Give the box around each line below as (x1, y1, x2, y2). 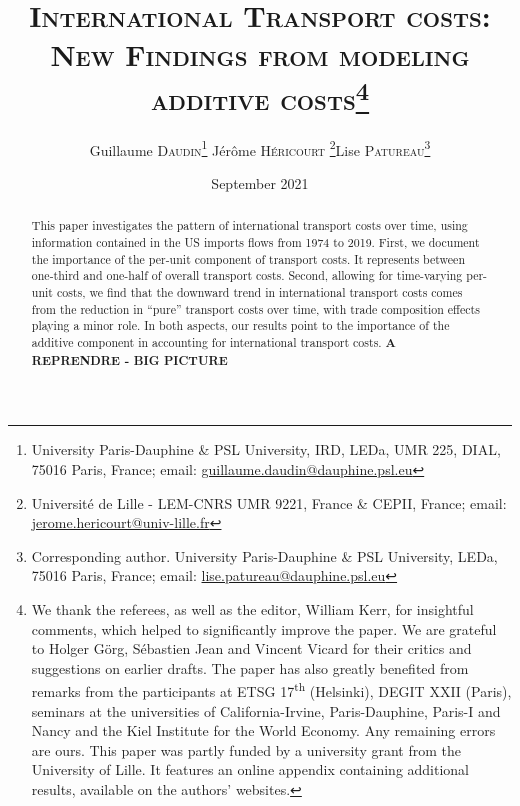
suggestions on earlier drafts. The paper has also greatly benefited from (31, 657, 469, 678)
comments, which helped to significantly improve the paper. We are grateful (31, 618, 497, 639)
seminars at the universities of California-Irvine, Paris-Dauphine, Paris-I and (31, 700, 501, 721)
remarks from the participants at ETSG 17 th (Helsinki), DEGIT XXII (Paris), (31, 678, 512, 701)
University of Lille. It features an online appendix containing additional (31, 759, 470, 780)
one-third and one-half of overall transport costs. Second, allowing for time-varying (31, 267, 463, 284)
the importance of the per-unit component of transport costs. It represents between (31, 250, 465, 267)
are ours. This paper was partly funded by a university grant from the (31, 739, 461, 760)
